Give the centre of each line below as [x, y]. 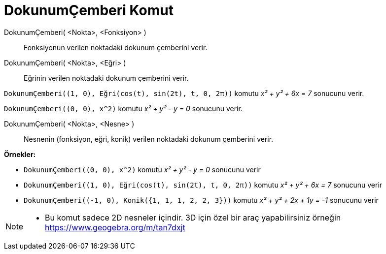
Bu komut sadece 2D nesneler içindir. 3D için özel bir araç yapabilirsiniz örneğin [193, 217]
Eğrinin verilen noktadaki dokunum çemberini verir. [106, 78]
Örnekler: [20, 154]
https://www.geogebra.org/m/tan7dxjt [115, 227]
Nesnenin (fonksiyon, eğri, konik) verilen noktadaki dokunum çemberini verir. [149, 139]
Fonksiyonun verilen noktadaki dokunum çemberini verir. [116, 47]
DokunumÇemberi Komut [89, 10]
